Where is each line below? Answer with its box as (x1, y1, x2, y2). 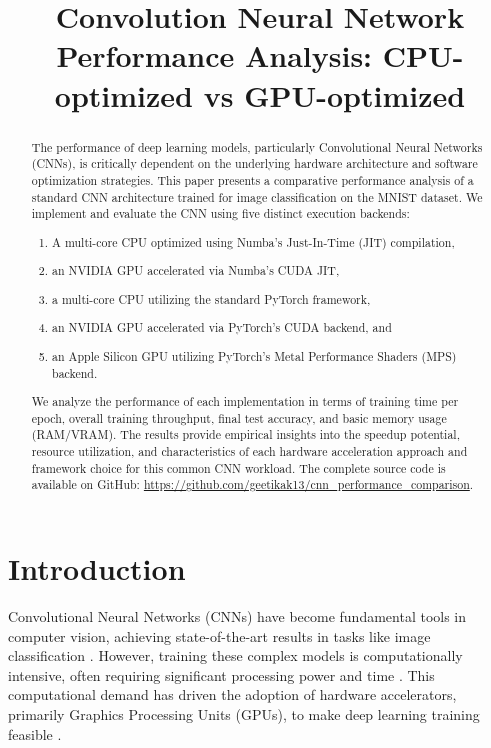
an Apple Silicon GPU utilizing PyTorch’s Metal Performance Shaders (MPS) (52, 347, 457, 364)
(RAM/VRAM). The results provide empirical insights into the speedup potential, (31, 426, 460, 443)
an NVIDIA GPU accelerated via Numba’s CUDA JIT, (52, 262, 340, 279)
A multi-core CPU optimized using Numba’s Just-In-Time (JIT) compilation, (52, 233, 455, 250)
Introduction (8, 548, 186, 589)
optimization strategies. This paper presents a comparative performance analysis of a (31, 171, 474, 188)
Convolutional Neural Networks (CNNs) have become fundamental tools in (8, 605, 467, 626)
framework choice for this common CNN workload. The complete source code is (31, 459, 446, 476)
